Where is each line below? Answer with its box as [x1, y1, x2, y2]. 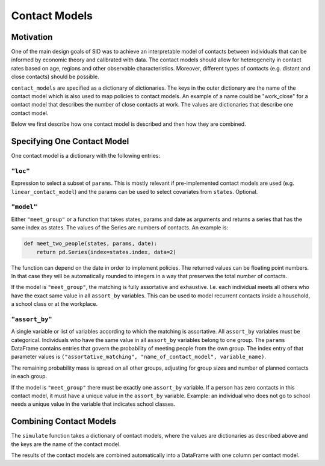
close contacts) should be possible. [11, 73, 99, 81]
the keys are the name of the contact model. [11, 440, 121, 448]
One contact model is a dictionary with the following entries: [11, 152, 161, 160]
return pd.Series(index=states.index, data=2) [36, 249, 177, 255]
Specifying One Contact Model [11, 136, 129, 146]
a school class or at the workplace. [11, 300, 98, 308]
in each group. [11, 373, 48, 380]
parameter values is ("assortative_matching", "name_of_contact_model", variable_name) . [11, 353, 266, 361]
